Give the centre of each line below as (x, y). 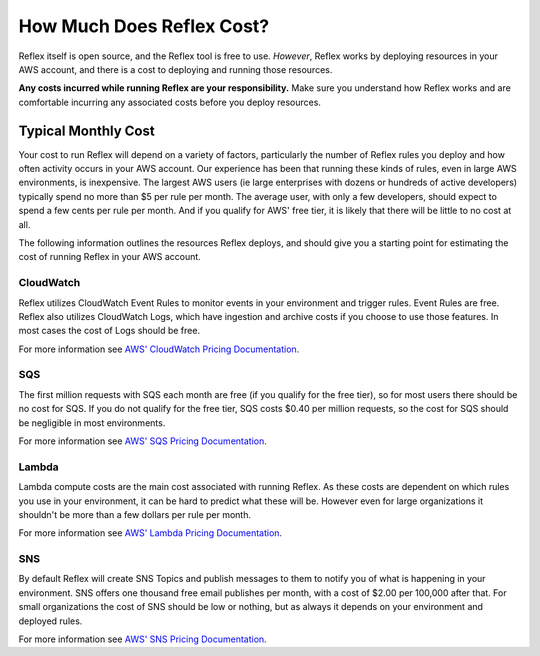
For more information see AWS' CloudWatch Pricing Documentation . (159, 349)
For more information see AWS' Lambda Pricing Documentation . (150, 533)
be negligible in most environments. (92, 422)
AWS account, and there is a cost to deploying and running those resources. (175, 69)
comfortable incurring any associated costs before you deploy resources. (170, 102)
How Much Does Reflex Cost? (144, 26)
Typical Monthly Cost (86, 130)
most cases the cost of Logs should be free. (109, 331)
